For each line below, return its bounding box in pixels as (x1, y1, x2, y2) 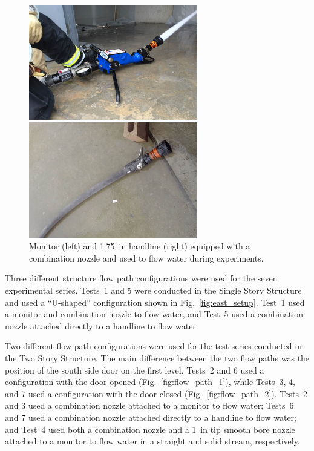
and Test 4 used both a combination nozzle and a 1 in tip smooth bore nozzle (5, 423, 295, 435)
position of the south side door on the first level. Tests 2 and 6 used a (5, 363, 264, 376)
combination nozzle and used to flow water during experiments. (29, 251, 264, 264)
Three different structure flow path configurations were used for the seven (5, 272, 278, 285)
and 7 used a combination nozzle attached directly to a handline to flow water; (5, 410, 296, 423)
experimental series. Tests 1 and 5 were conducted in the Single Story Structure (5, 284, 302, 297)
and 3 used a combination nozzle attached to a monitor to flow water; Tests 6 (5, 399, 294, 412)
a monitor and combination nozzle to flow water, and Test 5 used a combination (5, 308, 303, 320)
